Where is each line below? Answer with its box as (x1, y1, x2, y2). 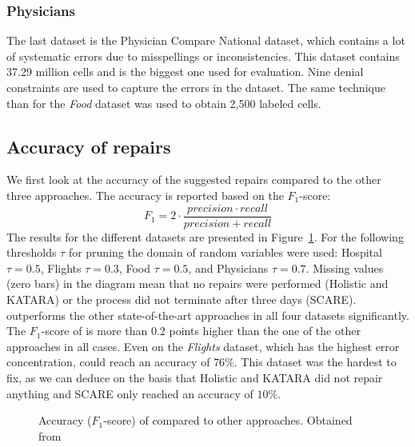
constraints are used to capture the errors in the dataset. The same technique (6, 79, 385, 95)
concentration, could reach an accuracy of (6, 353, 210, 370)
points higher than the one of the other (169, 322, 361, 339)
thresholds (6, 244, 57, 261)
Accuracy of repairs (6, 134, 171, 158)
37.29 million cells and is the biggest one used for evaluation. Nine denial (6, 63, 364, 80)
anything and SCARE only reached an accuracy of (6, 385, 253, 401)
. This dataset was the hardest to (233, 353, 397, 370)
